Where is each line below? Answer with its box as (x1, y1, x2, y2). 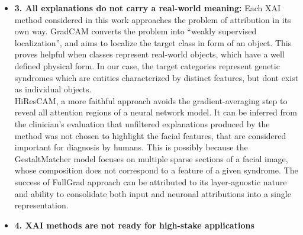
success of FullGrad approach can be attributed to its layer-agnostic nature (14, 175, 287, 188)
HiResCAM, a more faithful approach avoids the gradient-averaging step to (14, 94, 288, 107)
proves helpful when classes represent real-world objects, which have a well (14, 48, 285, 60)
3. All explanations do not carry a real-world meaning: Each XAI (14, 2, 281, 14)
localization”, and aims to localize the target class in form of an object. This (14, 36, 292, 49)
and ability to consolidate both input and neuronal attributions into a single (14, 187, 291, 199)
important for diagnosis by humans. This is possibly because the (14, 141, 248, 153)
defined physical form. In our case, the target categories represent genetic (14, 59, 280, 72)
